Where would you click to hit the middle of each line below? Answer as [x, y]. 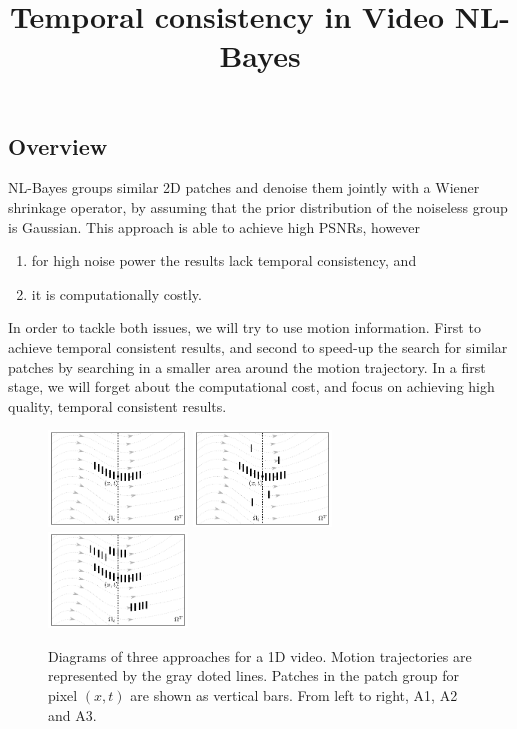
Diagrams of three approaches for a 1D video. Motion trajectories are [260, 655]
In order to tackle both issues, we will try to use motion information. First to [244, 327]
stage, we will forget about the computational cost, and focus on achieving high [251, 386]
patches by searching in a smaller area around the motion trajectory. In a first [247, 366]
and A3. [72, 714]
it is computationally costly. [116, 293]
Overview [58, 145]
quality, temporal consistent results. [117, 405]
